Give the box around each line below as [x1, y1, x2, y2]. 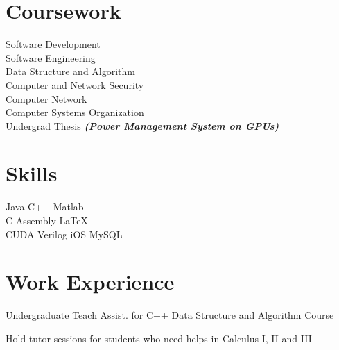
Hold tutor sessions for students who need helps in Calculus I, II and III [6, 331, 312, 345]
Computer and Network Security [6, 77, 144, 92]
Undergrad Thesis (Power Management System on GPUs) [6, 118, 279, 133]
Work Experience [6, 267, 175, 296]
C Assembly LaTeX [6, 213, 88, 227]
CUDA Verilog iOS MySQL [6, 226, 123, 241]
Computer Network [6, 91, 87, 106]
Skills [6, 159, 58, 187]
